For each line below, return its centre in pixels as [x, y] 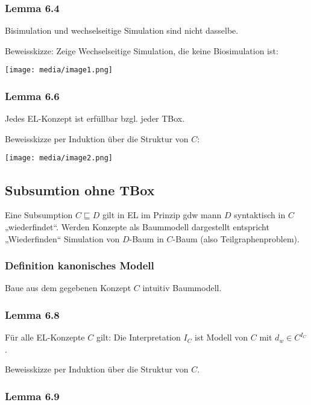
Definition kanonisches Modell [80, 265]
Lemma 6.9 [32, 396]
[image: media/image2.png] [59, 158]
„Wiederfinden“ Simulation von [62, 238]
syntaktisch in [260, 215]
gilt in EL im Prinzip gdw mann [162, 215]
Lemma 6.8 [32, 314]
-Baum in [146, 238]
